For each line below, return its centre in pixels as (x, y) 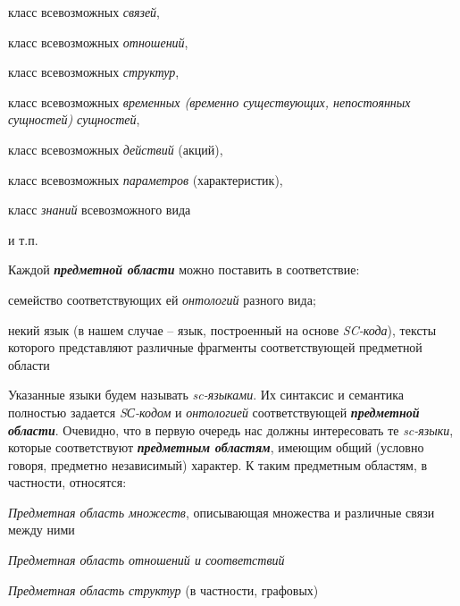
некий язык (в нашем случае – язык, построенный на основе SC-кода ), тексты (222, 329)
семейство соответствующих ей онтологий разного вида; (162, 299)
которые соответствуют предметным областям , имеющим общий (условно (216, 447)
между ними (42, 530)
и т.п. (23, 239)
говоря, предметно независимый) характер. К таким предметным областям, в (218, 464)
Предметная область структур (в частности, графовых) (163, 589)
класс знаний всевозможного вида (100, 210)
